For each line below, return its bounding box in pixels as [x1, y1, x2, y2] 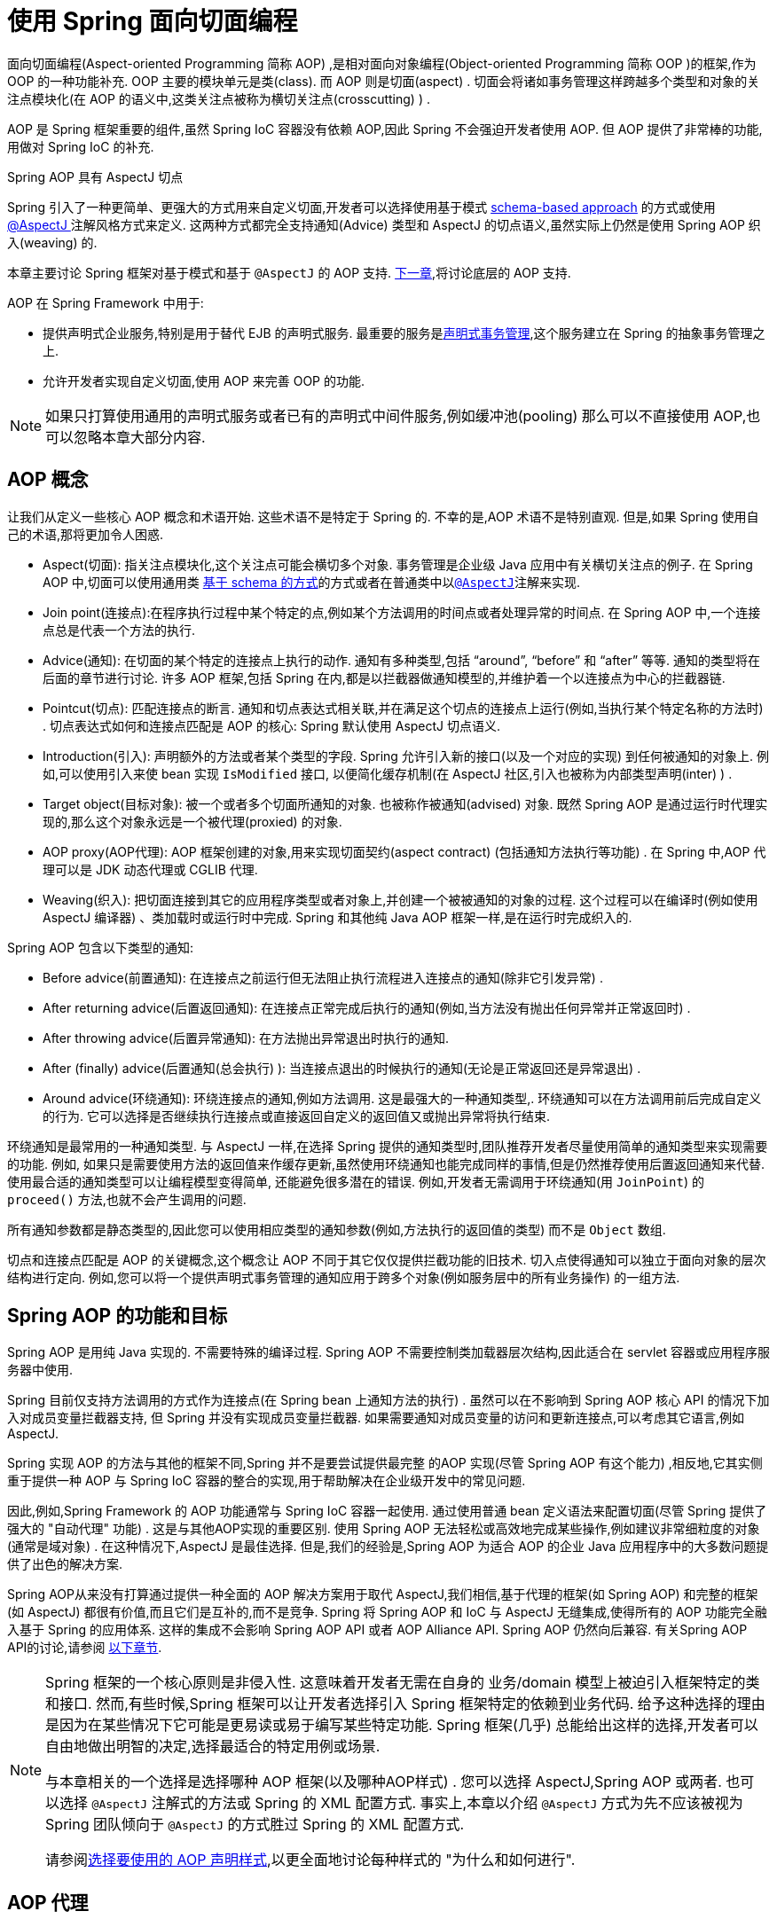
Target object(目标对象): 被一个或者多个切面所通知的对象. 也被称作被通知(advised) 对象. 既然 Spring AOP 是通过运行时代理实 [43, 795, 768, 811]
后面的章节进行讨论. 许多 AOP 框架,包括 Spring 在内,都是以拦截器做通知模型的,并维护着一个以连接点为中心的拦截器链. [43, 670, 726, 685]
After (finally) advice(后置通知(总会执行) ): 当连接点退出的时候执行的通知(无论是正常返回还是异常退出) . [43, 1060, 641, 1076]
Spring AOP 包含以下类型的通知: [7, 939, 193, 955]
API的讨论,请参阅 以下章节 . [7, 1640, 162, 1656]
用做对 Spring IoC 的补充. [7, 138, 154, 154]
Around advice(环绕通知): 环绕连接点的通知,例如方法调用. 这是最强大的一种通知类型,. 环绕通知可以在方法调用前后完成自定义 [43, 1090, 762, 1106]
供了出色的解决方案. [7, 1556, 123, 1572]
